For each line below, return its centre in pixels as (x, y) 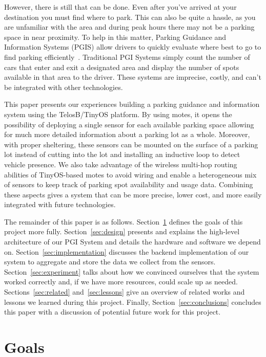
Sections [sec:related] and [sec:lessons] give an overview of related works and (125, 292)
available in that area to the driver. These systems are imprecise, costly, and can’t (133, 77)
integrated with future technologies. (60, 204)
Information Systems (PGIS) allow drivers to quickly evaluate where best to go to (133, 47)
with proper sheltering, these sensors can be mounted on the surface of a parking (131, 144)
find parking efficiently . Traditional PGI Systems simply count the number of (127, 57)
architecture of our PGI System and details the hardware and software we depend (132, 242)
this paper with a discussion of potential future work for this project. (112, 312)
